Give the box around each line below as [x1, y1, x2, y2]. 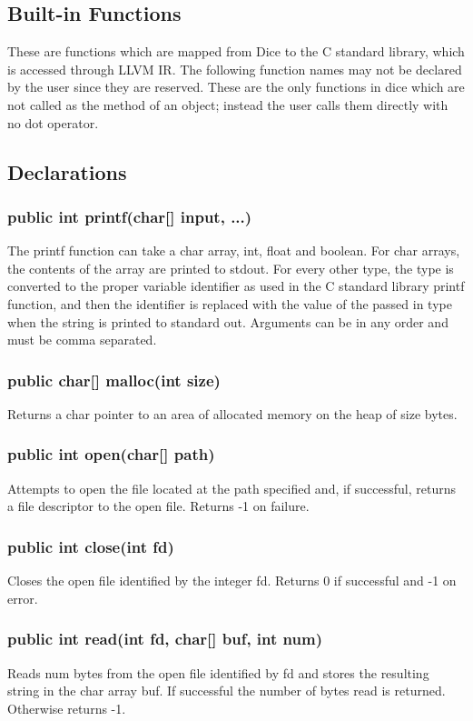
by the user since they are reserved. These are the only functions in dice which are [7, 77, 465, 96]
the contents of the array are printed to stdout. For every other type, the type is [7, 258, 454, 277]
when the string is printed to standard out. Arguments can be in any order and [7, 312, 448, 331]
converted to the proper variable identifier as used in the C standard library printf [7, 276, 465, 295]
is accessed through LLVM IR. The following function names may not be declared [7, 59, 462, 78]
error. [7, 588, 38, 607]
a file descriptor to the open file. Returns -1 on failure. [7, 496, 310, 516]
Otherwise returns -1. [7, 698, 126, 717]
